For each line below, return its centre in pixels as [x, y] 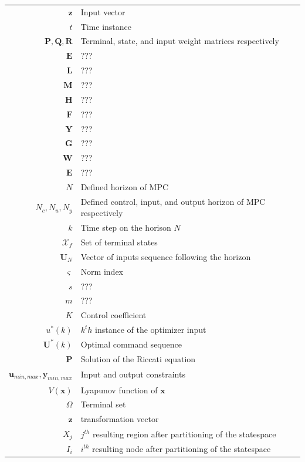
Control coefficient [113, 315]
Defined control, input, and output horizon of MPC [173, 201]
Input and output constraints [133, 374]
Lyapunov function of [119, 390]
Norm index [102, 271]
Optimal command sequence [131, 344]
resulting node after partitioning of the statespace [182, 448]
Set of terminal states [119, 242]
